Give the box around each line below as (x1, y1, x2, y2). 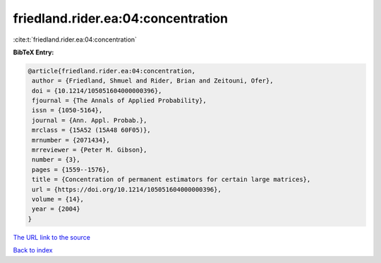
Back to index (13, 246, 53, 255)
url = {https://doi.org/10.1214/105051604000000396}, (32, 185, 222, 193)
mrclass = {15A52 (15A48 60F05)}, (32, 126, 151, 134)
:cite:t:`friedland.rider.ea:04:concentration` (13, 35, 138, 44)
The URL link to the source (13, 233, 91, 241)
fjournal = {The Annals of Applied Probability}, (32, 97, 207, 105)
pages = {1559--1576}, (32, 166, 111, 173)
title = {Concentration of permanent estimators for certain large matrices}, (32, 176, 311, 183)
